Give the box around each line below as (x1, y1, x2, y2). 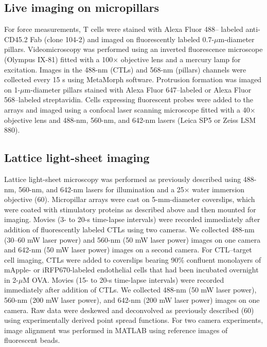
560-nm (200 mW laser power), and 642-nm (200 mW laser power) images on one (4, 295, 260, 305)
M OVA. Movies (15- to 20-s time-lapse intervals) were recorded (23, 274, 224, 285)
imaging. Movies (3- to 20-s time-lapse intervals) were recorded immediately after (4, 214, 260, 225)
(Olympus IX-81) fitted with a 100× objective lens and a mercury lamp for (4, 53, 241, 64)
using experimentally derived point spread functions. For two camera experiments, (4, 315, 263, 325)
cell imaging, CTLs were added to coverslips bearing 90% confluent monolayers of (4, 254, 261, 265)
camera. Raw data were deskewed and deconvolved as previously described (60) (4, 304, 254, 315)
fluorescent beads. (4, 335, 60, 345)
